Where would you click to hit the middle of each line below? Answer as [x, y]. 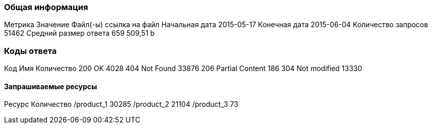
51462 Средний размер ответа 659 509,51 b [79, 33]
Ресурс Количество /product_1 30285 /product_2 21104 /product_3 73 [121, 104]
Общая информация [46, 7]
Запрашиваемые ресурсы [51, 86]
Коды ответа [31, 51]
